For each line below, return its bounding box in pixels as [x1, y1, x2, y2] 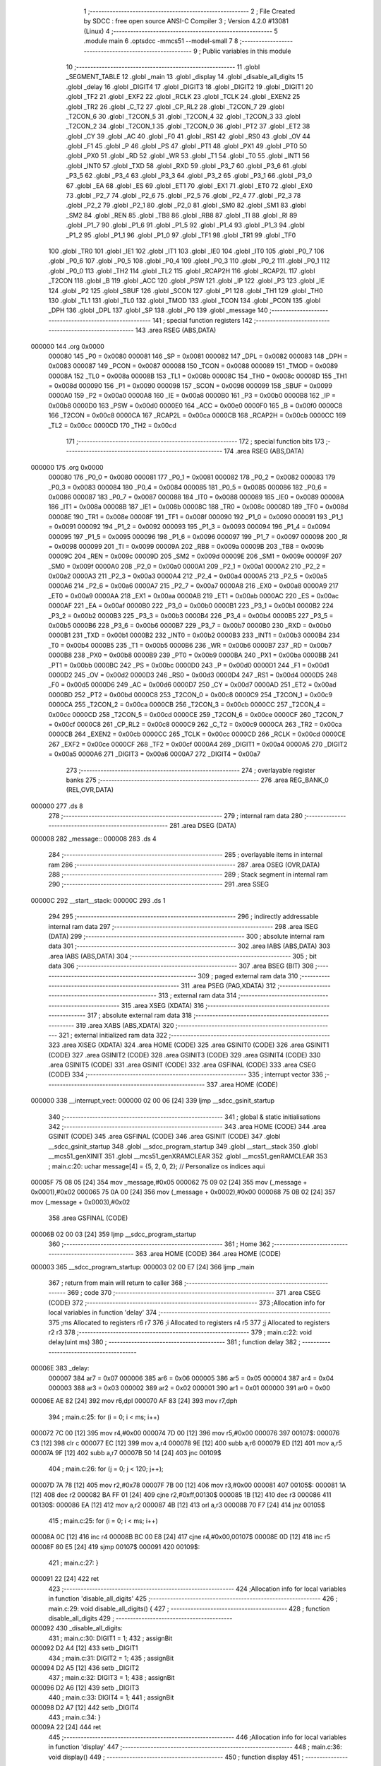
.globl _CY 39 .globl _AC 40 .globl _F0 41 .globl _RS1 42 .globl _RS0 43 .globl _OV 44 [66, 131, 310, 141]
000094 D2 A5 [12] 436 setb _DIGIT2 [30, 1664, 140, 1672]
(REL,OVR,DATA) [66, 786, 114, 794]
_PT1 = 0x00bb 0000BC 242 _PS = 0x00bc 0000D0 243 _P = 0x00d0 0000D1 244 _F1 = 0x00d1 [48, 660, 329, 669]
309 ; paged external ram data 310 [198, 971, 298, 980]
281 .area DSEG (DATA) [169, 822, 236, 830]
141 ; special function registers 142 [152, 316, 253, 324]
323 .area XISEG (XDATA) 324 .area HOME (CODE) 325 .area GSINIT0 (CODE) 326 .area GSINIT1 [48, 1041, 329, 1049]
